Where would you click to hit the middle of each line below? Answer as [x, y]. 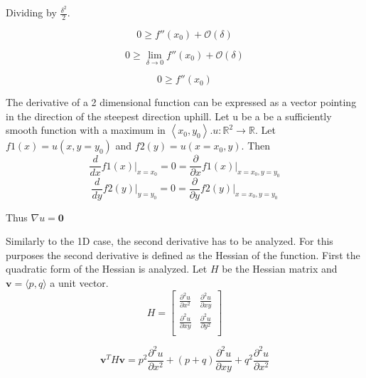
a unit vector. [79, 282]
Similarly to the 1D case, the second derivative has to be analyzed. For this [169, 241]
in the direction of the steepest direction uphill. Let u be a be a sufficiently [169, 116]
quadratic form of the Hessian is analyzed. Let [107, 269]
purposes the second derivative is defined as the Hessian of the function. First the [183, 254]
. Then [256, 146]
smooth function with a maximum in [86, 130]
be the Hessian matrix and [280, 269]
